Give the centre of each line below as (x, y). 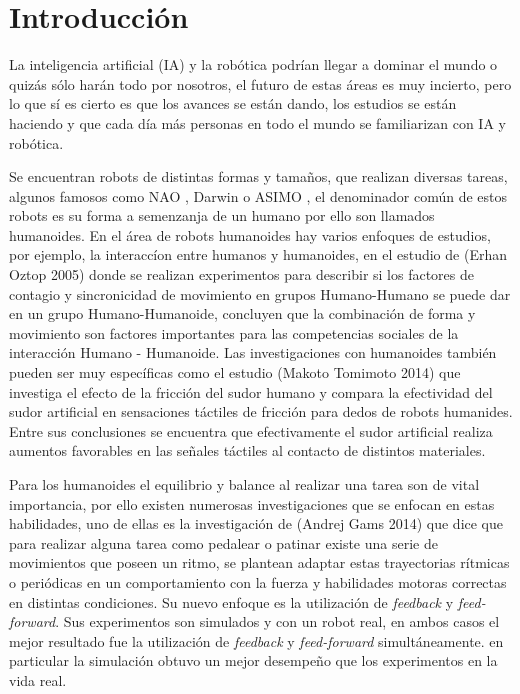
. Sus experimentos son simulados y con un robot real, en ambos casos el (277, 621)
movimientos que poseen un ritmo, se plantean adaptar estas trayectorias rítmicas (259, 562)
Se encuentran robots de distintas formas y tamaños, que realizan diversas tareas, (258, 176)
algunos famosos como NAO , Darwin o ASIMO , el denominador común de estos (258, 195)
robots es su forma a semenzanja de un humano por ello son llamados (222, 215)
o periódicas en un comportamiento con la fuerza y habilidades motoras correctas (258, 581)
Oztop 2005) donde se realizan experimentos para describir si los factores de (241, 274)
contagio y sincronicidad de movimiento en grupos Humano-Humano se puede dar (260, 293)
